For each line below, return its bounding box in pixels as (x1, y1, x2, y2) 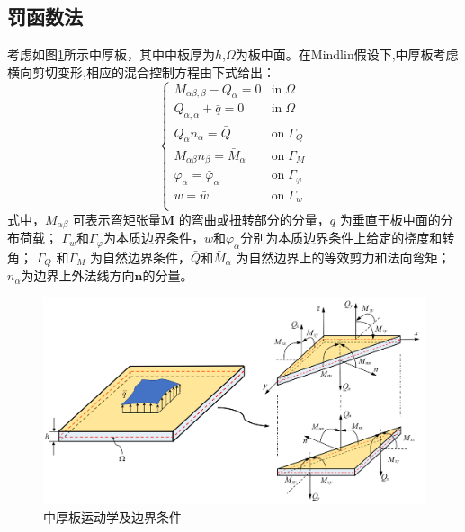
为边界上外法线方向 (21, 266, 135, 285)
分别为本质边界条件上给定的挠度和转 (240, 228, 455, 247)
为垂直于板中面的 (339, 209, 441, 228)
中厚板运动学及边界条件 (43, 507, 182, 526)
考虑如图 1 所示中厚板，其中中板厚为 (7, 45, 215, 64)
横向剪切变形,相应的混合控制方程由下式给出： (7, 62, 275, 81)
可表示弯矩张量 (72, 209, 161, 228)
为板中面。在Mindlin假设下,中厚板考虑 (235, 45, 459, 64)
